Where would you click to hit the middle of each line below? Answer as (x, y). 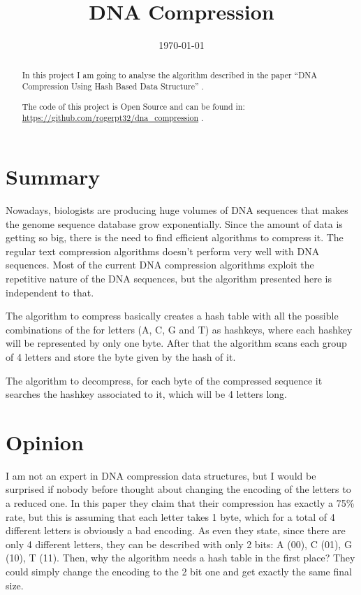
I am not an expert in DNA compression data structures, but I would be (161, 475)
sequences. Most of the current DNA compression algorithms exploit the (160, 265)
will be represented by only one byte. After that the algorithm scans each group (176, 343)
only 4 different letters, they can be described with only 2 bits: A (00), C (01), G (179, 544)
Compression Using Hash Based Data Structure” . (113, 86)
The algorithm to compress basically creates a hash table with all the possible (172, 316)
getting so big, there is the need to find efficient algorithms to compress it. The (175, 237)
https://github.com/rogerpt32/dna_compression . (113, 118)
